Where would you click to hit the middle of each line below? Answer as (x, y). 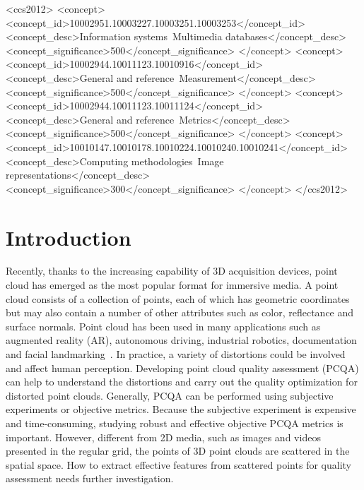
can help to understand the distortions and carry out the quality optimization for (182, 382)
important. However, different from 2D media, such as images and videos (163, 437)
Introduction (69, 237)
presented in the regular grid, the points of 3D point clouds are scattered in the (178, 451)
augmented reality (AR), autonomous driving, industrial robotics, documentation (181, 340)
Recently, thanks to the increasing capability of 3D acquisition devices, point (172, 271)
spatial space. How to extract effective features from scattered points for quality (178, 464)
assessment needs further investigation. (90, 478)
